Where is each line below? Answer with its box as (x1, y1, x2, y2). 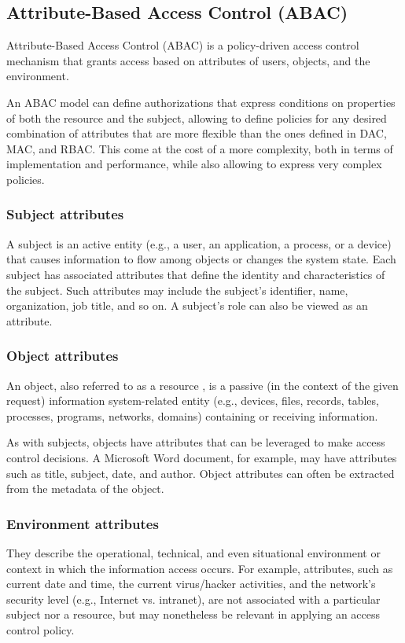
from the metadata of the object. (6, 480, 164, 497)
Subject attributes (6, 204, 124, 224)
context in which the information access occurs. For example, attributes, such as (6, 560, 393, 576)
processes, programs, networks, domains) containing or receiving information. (6, 407, 378, 424)
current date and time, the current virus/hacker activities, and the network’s (6, 575, 376, 592)
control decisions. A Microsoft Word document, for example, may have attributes (6, 449, 397, 465)
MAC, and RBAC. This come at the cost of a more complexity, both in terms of (6, 140, 393, 156)
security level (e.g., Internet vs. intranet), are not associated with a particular (6, 590, 381, 607)
